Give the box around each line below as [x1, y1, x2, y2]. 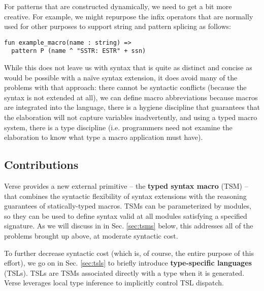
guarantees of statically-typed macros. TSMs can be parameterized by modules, [4, 200, 252, 211]
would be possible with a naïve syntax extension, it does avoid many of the [4, 72, 238, 82]
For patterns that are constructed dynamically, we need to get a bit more [4, 1, 232, 11]
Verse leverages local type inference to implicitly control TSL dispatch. [4, 277, 224, 288]
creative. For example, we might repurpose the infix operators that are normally [4, 11, 253, 21]
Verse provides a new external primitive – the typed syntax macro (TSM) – [4, 181, 248, 191]
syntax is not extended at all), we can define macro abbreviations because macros [4, 92, 258, 102]
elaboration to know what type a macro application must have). [4, 132, 203, 142]
